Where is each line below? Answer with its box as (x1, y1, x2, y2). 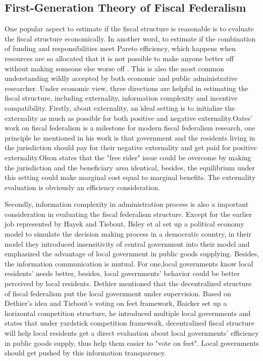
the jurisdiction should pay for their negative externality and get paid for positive (5, 142, 257, 153)
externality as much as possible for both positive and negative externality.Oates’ (5, 112, 252, 123)
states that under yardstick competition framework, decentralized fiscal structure (5, 318, 254, 328)
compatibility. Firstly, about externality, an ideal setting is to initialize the (5, 102, 235, 113)
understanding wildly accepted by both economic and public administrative (5, 73, 238, 83)
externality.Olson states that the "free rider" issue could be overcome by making (5, 152, 251, 162)
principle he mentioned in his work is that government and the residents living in (5, 132, 255, 143)
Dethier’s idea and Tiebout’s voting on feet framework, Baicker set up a (5, 298, 227, 308)
